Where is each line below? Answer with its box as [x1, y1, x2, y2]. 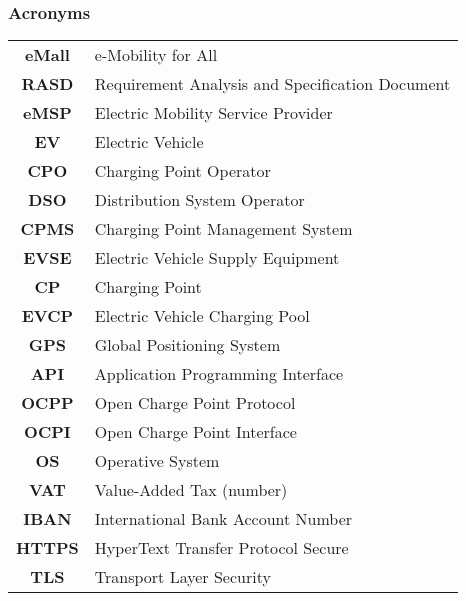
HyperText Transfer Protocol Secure [94, 536, 349, 560]
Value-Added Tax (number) [94, 478, 288, 502]
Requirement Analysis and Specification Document [94, 72, 451, 96]
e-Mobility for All [94, 43, 218, 67]
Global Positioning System [94, 333, 281, 357]
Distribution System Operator [94, 188, 305, 212]
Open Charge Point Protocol [94, 391, 296, 415]
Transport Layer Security [94, 565, 271, 589]
